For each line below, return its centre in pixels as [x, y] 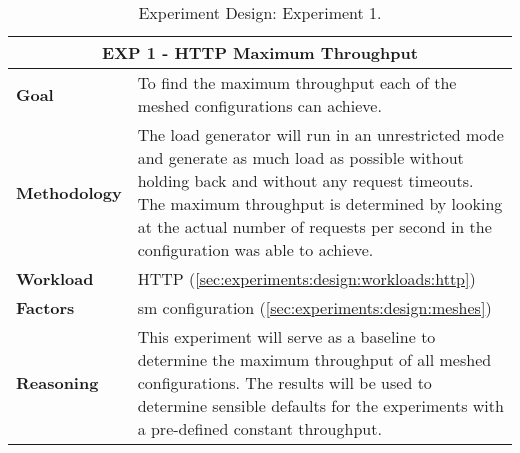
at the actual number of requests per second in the [314, 226]
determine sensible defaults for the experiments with [320, 405]
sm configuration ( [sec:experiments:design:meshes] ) [314, 307]
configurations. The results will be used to [284, 382]
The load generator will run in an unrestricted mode [320, 134]
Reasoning [57, 382]
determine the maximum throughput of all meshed [314, 359]
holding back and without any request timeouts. [305, 180]
